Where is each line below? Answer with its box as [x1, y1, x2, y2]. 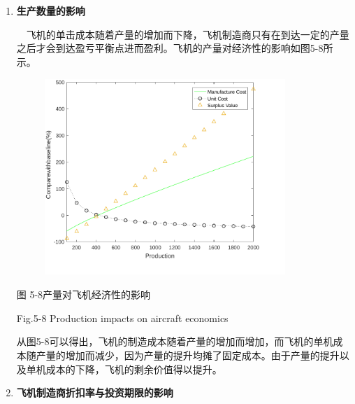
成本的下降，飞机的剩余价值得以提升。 [45, 361, 222, 376]
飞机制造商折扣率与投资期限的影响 [16, 385, 173, 400]
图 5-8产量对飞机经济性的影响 [16, 287, 151, 302]
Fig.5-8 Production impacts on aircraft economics [16, 310, 229, 325]
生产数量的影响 [16, 4, 85, 18]
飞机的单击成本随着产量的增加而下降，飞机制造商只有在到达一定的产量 [26, 27, 349, 41]
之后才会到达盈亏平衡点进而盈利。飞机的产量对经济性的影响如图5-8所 [16, 41, 333, 55]
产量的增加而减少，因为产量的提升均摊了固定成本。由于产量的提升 [36, 348, 340, 363]
